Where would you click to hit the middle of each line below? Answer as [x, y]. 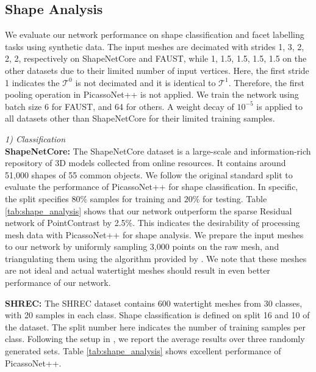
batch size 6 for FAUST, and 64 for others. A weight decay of [120, 106]
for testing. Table [235, 198]
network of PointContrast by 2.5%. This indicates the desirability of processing [153, 223]
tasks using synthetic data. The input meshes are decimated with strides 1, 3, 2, [155, 46]
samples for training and [136, 198]
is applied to [279, 106]
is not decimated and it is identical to [145, 82]
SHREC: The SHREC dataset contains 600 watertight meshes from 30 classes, [154, 303]
